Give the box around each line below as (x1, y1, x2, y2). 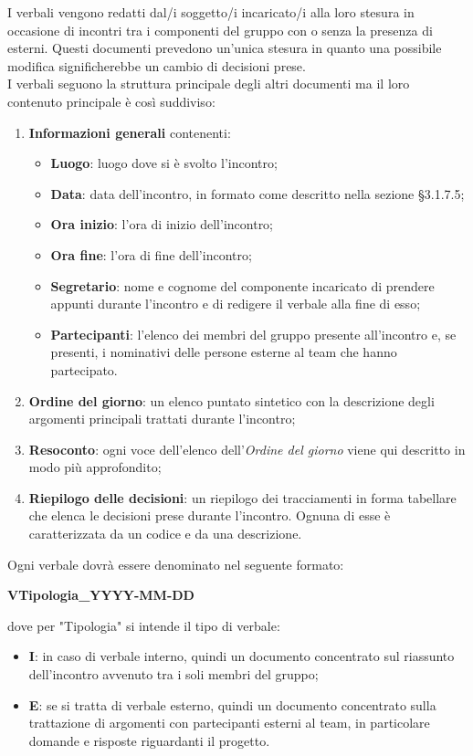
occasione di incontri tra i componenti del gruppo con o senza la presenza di (7, 20, 433, 39)
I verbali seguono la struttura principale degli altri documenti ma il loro (7, 74, 410, 93)
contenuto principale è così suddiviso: (7, 91, 215, 110)
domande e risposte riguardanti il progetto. (28, 730, 270, 750)
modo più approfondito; (28, 457, 162, 477)
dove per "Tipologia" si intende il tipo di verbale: (7, 615, 280, 635)
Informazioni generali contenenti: (28, 122, 231, 142)
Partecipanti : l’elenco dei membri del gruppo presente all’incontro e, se (50, 324, 457, 343)
